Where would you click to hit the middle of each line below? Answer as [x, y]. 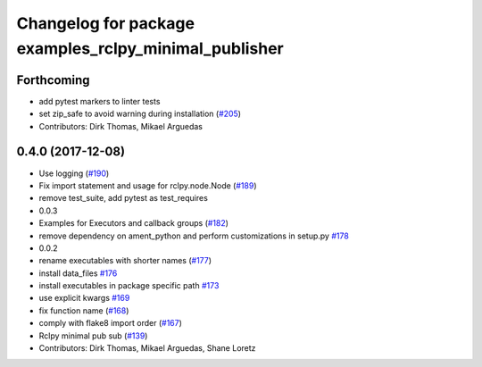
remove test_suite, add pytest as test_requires [124, 198]
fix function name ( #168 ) [84, 310]
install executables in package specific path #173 [129, 286]
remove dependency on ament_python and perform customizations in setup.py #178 [194, 236]
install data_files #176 [78, 273]
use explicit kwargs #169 [84, 298]
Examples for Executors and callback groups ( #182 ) [134, 223]
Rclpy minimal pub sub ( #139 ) [93, 336]
